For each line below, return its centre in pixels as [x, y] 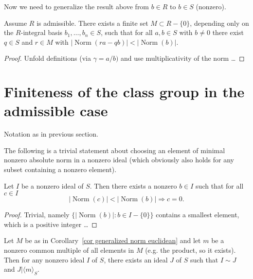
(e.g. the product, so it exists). [190, 250]
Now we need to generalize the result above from [77, 6]
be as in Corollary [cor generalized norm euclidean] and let [113, 240]
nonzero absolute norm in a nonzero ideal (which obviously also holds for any [119, 160]
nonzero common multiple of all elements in [69, 250]
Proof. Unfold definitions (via [47, 58]
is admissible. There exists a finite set [92, 23]
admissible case [56, 111]
